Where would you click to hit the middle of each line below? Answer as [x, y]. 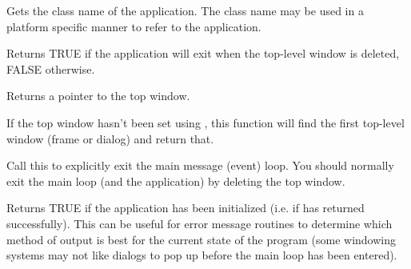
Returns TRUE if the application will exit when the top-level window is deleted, [203, 53]
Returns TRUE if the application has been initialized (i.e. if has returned [186, 208]
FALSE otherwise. [51, 68]
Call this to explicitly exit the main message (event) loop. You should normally [200, 165]
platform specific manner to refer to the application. [134, 26]
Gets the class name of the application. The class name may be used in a [185, 10]
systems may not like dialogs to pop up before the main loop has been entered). [202, 255]
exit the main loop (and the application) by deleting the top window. [176, 181]
